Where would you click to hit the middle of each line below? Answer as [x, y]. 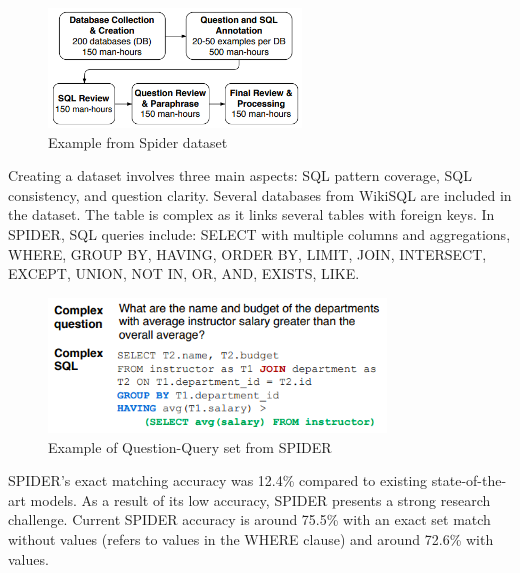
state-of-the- [469, 480]
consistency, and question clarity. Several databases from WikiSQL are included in [260, 194]
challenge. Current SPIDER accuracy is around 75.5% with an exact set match [249, 519]
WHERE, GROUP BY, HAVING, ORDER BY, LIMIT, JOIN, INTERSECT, [247, 253]
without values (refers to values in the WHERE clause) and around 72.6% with [251, 538]
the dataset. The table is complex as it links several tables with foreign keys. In [251, 214]
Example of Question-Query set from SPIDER [190, 446]
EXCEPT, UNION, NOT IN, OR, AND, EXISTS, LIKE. [184, 273]
